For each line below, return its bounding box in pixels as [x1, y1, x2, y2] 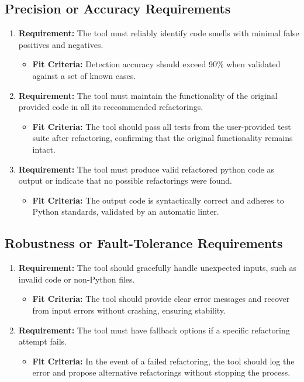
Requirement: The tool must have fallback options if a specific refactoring [18, 324, 290, 336]
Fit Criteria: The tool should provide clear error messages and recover [32, 292, 290, 305]
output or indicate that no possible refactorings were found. [18, 174, 232, 187]
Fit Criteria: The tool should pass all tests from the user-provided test [32, 120, 291, 132]
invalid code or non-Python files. [18, 273, 135, 285]
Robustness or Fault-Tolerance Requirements [5, 234, 283, 252]
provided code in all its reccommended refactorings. [18, 101, 203, 113]
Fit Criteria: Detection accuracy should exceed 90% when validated [32, 58, 281, 70]
